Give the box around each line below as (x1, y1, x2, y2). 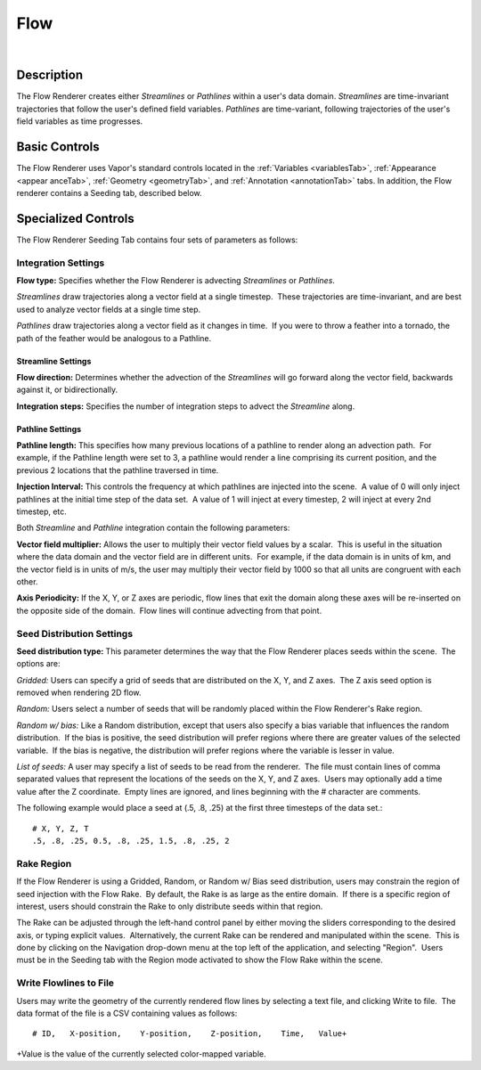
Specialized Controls (16, 210, 135, 226)
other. (16, 576, 38, 587)
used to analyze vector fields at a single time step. (16, 304, 201, 314)
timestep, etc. (16, 506, 67, 517)
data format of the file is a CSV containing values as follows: (16, 1008, 238, 1019)
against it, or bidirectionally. (16, 384, 118, 396)
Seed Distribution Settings (16, 627, 134, 640)
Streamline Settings (16, 355, 92, 366)
